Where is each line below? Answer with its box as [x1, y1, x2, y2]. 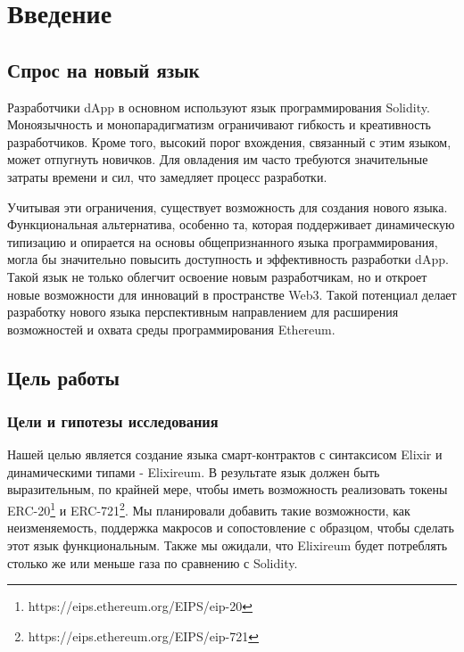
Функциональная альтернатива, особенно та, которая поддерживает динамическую [7, 215, 455, 234]
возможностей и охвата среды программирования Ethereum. [7, 319, 336, 338]
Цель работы [7, 363, 120, 391]
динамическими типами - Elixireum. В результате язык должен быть [7, 462, 380, 481]
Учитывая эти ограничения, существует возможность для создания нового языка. [7, 197, 448, 216]
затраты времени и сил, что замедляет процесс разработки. [7, 167, 327, 186]
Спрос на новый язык [7, 55, 200, 83]
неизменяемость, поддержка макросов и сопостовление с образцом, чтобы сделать [7, 518, 454, 537]
